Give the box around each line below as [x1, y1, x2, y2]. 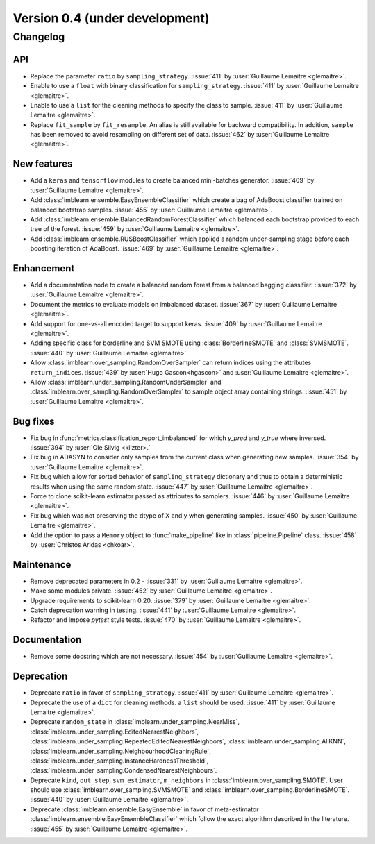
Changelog [12, 31, 65, 43]
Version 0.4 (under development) [12, 10, 210, 26]
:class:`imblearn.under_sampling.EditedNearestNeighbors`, [30, 727, 199, 736]
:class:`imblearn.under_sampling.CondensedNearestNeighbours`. [30, 766, 217, 775]
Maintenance [12, 559, 72, 571]
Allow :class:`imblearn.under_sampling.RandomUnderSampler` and [30, 378, 222, 386]
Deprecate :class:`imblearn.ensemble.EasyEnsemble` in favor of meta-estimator [30, 805, 259, 813]
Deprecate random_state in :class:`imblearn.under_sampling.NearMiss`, [30, 718, 240, 726]
